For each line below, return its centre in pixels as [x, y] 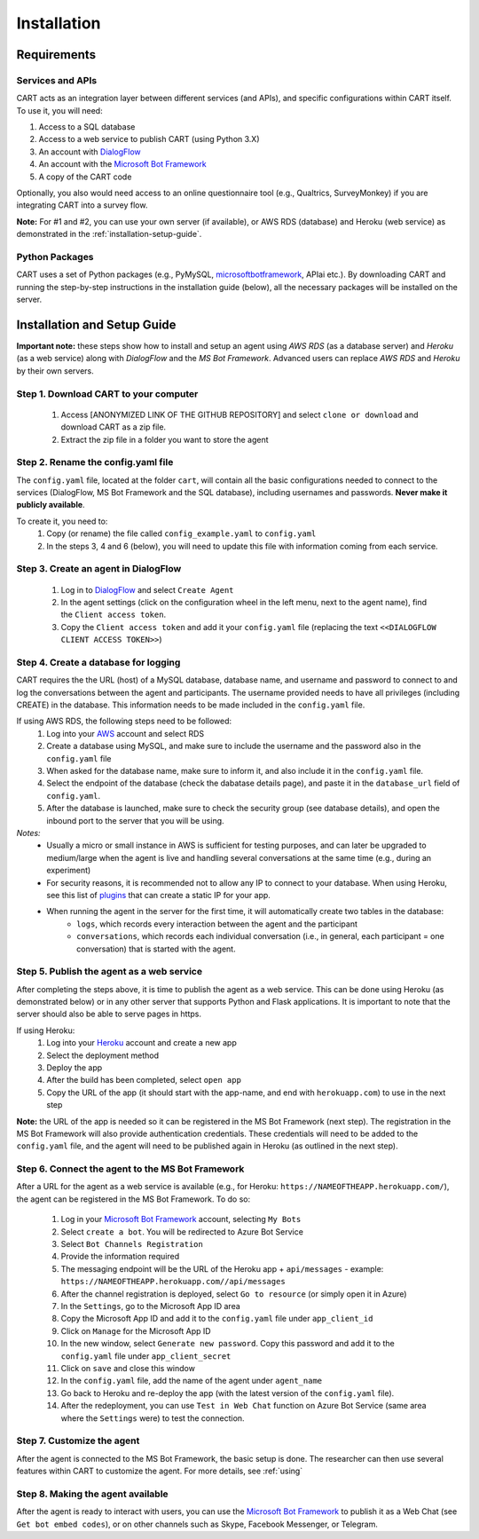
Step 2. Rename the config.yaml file [95, 462]
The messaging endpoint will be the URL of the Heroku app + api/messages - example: [222, 1268]
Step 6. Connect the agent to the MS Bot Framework [130, 1169]
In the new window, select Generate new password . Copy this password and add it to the [228, 1344]
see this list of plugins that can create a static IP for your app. [158, 895]
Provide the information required [120, 1257]
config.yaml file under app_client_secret [146, 1356]
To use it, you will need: [59, 110]
